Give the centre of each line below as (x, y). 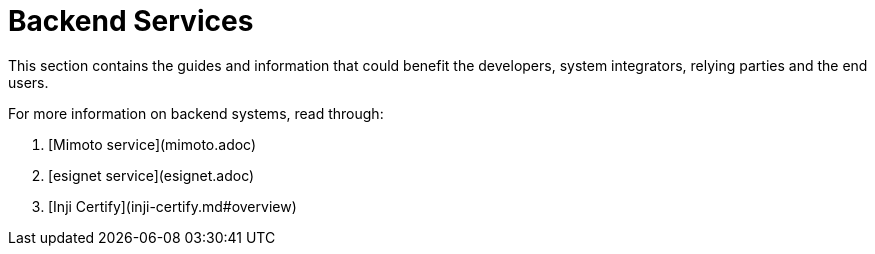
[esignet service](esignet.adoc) (151, 175)
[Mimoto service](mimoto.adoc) (152, 144)
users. (28, 82)
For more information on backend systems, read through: (196, 113)
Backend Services (131, 21)
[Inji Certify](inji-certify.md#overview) (172, 206)
